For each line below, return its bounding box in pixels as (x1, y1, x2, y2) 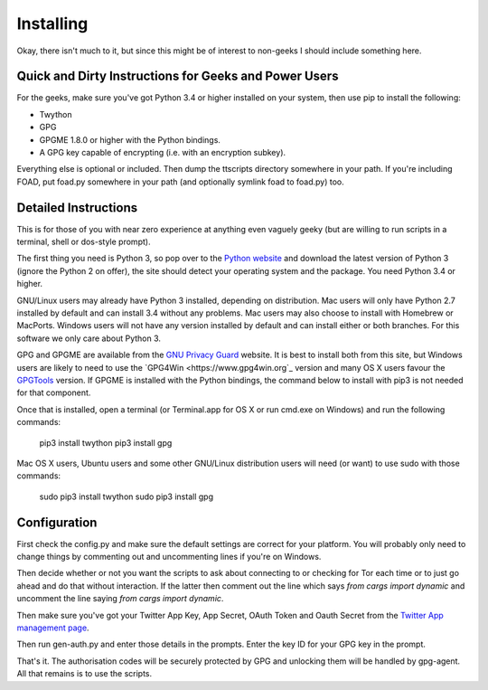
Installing (16, 14, 89, 33)
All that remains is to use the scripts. (16, 668, 153, 679)
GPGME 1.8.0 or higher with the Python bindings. (39, 134, 221, 145)
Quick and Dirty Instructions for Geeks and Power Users (16, 69, 339, 84)
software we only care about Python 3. (16, 333, 162, 344)
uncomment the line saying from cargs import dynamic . (16, 593, 224, 604)
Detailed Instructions (16, 200, 138, 215)
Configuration (16, 515, 98, 530)
